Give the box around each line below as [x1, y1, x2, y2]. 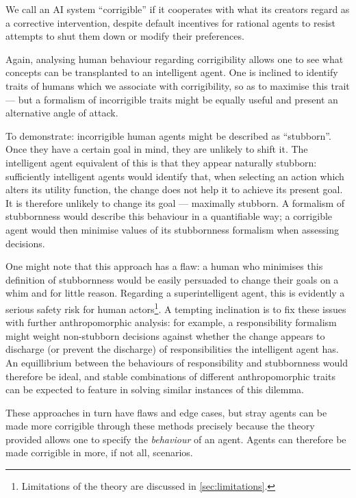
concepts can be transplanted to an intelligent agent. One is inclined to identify [5, 65, 338, 79]
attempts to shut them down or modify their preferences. [5, 29, 244, 43]
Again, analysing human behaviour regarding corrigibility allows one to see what [5, 51, 344, 66]
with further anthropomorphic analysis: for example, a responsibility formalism [5, 315, 337, 329]
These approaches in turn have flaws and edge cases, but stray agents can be [5, 405, 327, 419]
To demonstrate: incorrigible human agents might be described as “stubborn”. [5, 128, 331, 142]
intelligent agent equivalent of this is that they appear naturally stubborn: [5, 155, 317, 169]
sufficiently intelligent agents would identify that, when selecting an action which [5, 169, 344, 183]
